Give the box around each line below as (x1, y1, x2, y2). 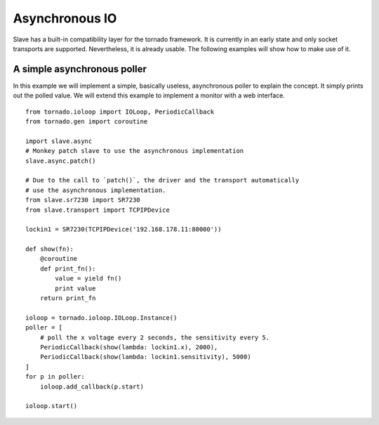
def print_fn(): (39, 264, 96, 273)
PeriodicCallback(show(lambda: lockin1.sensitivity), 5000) (39, 353, 252, 361)
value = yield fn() (55, 274, 122, 283)
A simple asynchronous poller (13, 63, 147, 75)
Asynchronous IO (13, 11, 117, 26)
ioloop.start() (25, 402, 78, 410)
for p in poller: (25, 372, 85, 381)
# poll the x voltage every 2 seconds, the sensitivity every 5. (39, 333, 270, 342)
